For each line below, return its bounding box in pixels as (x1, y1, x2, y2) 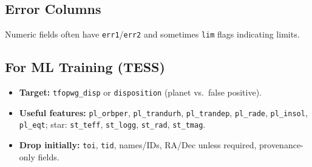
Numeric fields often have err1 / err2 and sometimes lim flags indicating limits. (5, 28, 300, 41)
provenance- (259, 139, 304, 151)
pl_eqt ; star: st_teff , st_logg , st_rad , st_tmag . (19, 118, 206, 131)
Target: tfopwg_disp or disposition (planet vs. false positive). (19, 86, 262, 99)
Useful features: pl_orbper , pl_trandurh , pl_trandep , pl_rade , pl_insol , (19, 106, 308, 119)
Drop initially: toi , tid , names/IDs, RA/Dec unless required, (19, 139, 257, 151)
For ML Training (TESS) (5, 57, 165, 76)
